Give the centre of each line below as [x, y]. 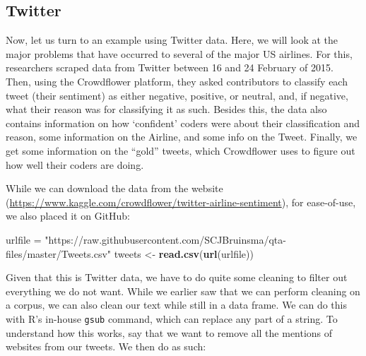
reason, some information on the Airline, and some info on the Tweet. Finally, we [182, 137]
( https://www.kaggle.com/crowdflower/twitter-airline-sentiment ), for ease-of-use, [181, 202]
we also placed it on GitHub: [68, 216]
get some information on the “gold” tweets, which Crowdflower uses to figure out [181, 150]
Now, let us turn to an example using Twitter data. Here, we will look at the [172, 40]
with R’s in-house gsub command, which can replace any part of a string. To [172, 318]
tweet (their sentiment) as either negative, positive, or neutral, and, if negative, [177, 95]
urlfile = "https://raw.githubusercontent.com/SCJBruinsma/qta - [146, 239]
